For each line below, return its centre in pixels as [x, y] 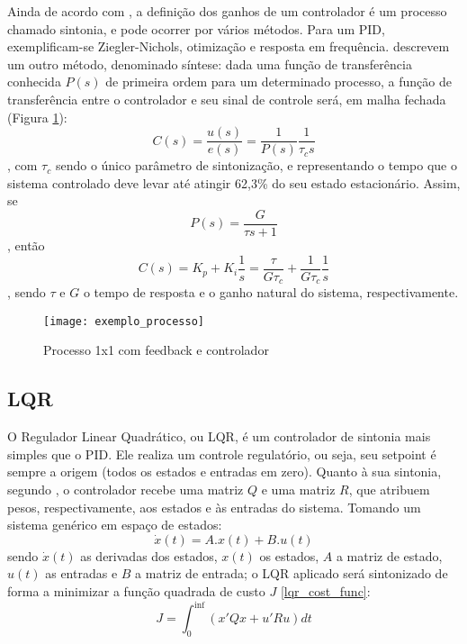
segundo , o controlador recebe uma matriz [126, 489]
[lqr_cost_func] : [325, 590]
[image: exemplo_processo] [124, 321]
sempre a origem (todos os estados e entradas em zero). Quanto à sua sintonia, [225, 472]
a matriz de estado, [389, 555]
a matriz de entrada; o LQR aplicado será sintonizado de [292, 573]
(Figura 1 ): [37, 117]
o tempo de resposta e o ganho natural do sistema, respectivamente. [271, 292]
